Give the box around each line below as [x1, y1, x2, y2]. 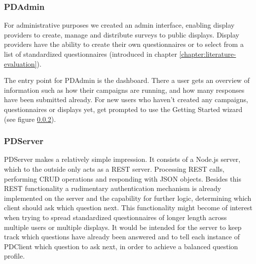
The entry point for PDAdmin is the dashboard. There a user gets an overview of [4, 75, 250, 85]
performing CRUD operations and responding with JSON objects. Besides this [4, 173, 241, 184]
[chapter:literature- [179, 49, 236, 59]
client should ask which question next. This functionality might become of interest [4, 202, 253, 213]
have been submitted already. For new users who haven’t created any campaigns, [4, 94, 248, 105]
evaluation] [4, 58, 37, 69]
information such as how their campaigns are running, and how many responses [4, 84, 245, 95]
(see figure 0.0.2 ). [4, 113, 56, 124]
